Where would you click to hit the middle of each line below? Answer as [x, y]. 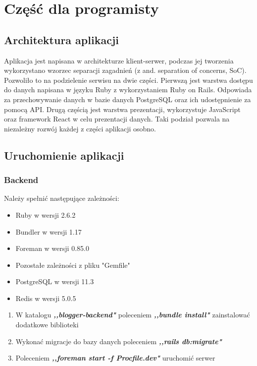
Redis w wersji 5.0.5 [46, 298]
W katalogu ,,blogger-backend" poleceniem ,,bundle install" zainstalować [133, 315]
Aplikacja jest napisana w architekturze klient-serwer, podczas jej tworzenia [119, 60]
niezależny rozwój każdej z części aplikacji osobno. [80, 128]
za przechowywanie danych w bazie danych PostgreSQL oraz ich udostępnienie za [128, 99]
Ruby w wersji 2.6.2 [46, 214]
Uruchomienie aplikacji [64, 155]
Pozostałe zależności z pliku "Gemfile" [73, 265]
